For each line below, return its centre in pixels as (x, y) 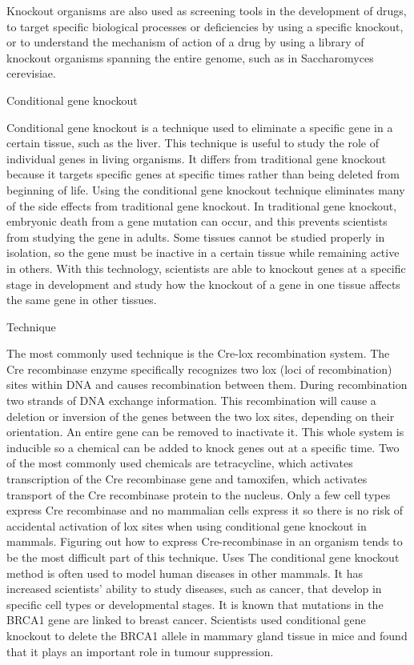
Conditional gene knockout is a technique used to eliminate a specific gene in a (200, 127)
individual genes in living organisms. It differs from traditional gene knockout (197, 158)
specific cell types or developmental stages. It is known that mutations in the (195, 604)
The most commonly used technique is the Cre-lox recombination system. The (198, 353)
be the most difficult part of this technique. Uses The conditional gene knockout (203, 557)
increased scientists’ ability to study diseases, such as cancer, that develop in (194, 589)
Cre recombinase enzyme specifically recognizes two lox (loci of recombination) (199, 369)
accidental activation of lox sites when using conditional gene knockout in (187, 525)
